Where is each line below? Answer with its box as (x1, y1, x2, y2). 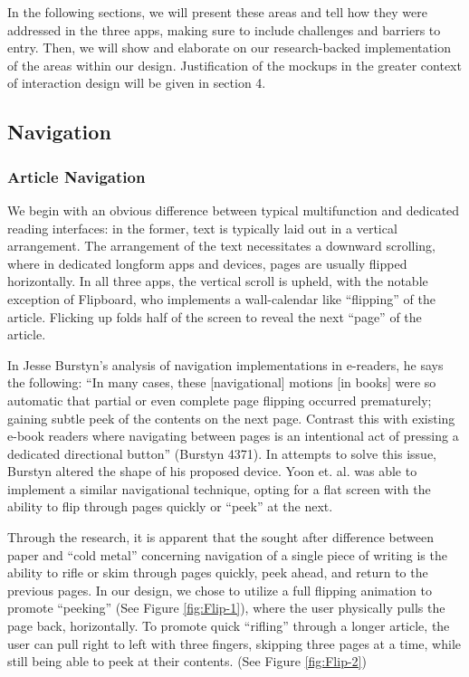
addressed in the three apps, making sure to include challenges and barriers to (7, 20, 441, 39)
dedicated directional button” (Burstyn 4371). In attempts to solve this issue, (7, 443, 437, 462)
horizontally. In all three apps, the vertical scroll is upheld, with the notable (7, 272, 428, 291)
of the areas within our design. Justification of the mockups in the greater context (7, 55, 462, 74)
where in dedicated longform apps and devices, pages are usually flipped (7, 253, 407, 272)
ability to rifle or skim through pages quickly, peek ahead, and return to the (7, 563, 428, 582)
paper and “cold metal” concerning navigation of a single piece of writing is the (7, 545, 447, 564)
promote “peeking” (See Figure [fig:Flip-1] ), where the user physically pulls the (7, 598, 445, 617)
